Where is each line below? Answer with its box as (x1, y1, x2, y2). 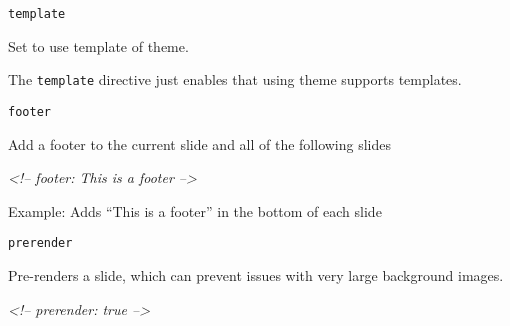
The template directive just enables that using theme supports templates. (8, 69, 462, 90)
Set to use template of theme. (8, 35, 189, 56)
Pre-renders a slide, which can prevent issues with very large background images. (8, 265, 504, 285)
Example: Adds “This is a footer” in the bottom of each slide (8, 200, 382, 221)
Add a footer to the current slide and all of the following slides (8, 133, 392, 154)
